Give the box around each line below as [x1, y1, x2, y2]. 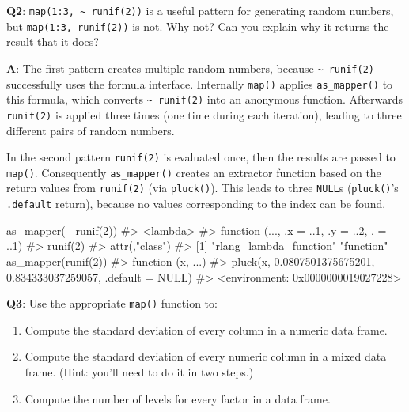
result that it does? [6, 33, 99, 50]
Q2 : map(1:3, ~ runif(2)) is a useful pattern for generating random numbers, [6, 2, 394, 18]
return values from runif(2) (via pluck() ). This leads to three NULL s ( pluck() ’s [6, 180, 399, 196]
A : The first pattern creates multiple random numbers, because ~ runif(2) [6, 59, 374, 76]
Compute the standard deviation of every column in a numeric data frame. [25, 321, 388, 338]
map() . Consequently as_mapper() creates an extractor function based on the [6, 164, 381, 180]
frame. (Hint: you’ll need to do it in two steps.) [25, 363, 254, 380]
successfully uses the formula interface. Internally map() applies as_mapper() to [6, 75, 393, 92]
